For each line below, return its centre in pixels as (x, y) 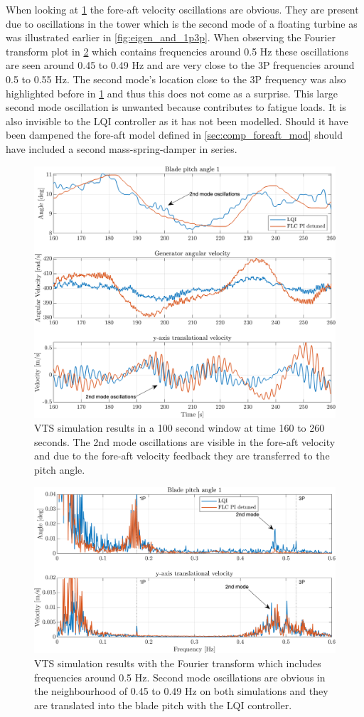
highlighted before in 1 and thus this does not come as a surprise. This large (172, 93)
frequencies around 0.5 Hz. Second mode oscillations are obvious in (180, 677)
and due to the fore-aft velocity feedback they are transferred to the (182, 456)
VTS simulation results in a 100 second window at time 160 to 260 (180, 428)
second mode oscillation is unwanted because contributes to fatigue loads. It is (176, 107)
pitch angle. (60, 469)
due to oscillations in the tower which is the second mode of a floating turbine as (182, 23)
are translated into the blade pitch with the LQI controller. (163, 705)
